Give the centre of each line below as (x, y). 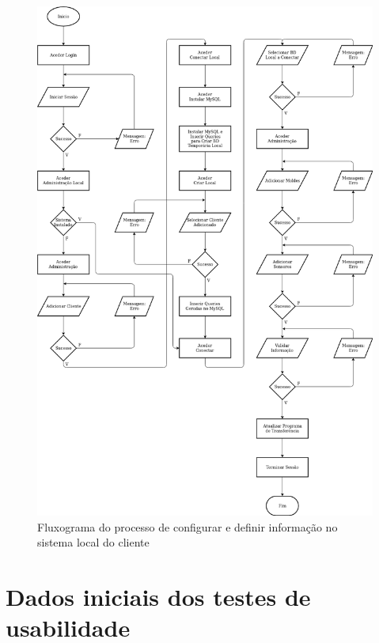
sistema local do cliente (93, 542)
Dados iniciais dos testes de (158, 597)
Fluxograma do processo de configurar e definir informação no (188, 526)
